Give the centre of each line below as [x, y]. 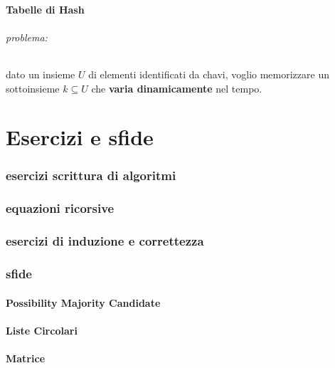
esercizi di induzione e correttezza [105, 241]
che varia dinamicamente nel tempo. [177, 88]
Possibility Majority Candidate [83, 302]
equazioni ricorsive [60, 208]
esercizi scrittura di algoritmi [91, 175]
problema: [27, 37]
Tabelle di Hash [45, 9]
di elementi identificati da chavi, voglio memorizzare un [209, 74]
